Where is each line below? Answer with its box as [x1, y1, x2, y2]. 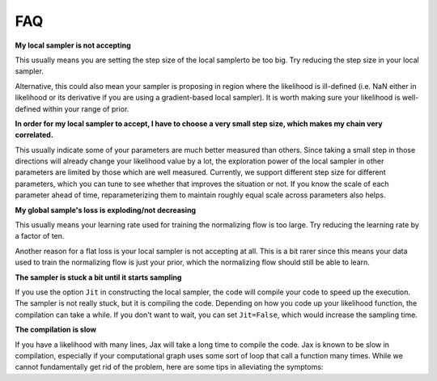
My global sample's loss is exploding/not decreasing [15, 205, 197, 214]
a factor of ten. [15, 231, 65, 241]
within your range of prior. [42, 104, 129, 113]
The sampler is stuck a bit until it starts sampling [15, 272, 182, 282]
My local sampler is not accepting [15, 40, 131, 50]
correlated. [15, 130, 54, 140]
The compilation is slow [15, 324, 97, 335]
